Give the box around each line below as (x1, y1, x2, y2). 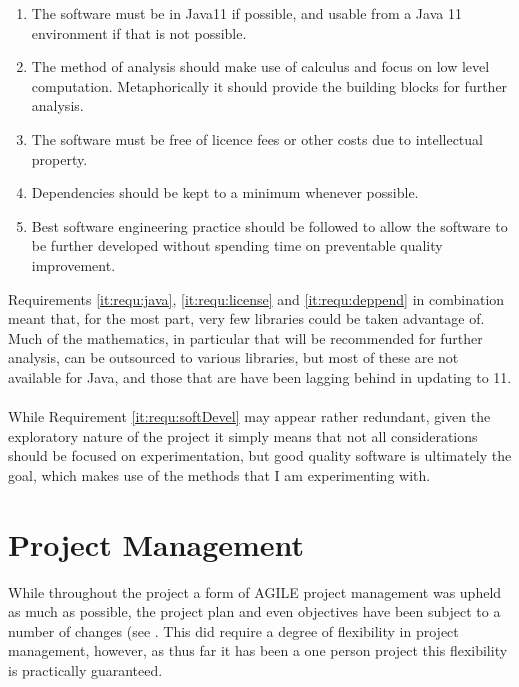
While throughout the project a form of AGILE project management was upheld (8, 581, 502, 602)
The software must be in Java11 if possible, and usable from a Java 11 (31, 3, 462, 23)
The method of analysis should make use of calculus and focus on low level (31, 56, 490, 77)
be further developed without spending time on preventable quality (31, 235, 443, 256)
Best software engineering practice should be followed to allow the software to (31, 215, 508, 236)
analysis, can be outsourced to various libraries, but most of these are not (8, 347, 459, 368)
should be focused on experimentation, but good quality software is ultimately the (8, 445, 512, 466)
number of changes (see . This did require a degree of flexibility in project (8, 620, 459, 641)
